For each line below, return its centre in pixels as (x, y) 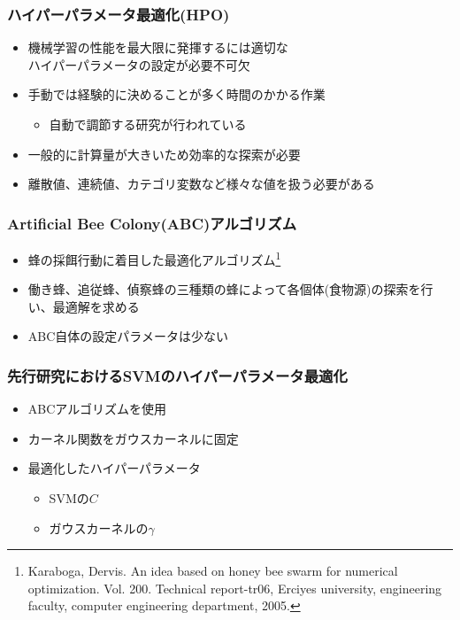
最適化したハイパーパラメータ (114, 468)
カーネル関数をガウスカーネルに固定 (133, 438)
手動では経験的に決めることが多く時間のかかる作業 (176, 94)
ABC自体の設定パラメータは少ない (128, 336)
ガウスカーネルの (99, 527)
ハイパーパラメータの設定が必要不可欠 (139, 64)
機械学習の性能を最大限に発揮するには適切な (158, 47)
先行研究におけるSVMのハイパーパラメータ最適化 (177, 375)
